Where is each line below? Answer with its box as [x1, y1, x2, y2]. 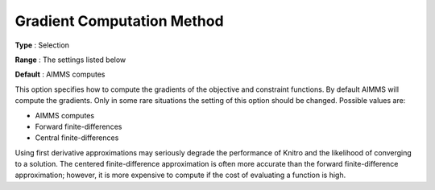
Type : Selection [14, 40, 70, 50]
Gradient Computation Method [14, 12, 225, 30]
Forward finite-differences [35, 122, 122, 131]
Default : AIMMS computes [14, 69, 106, 80]
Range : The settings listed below [14, 55, 126, 64]
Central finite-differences [35, 133, 119, 142]
